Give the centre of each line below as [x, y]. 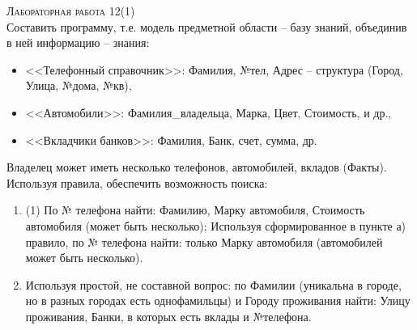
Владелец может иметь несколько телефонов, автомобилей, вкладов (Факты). [197, 167]
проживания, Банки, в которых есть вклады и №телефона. [168, 316]
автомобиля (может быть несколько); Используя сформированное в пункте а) [216, 225]
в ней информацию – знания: [78, 42]
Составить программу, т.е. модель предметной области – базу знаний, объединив [207, 26]
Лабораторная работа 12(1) [71, 11]
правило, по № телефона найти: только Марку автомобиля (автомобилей [204, 241]
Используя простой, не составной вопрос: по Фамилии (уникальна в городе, [213, 284]
